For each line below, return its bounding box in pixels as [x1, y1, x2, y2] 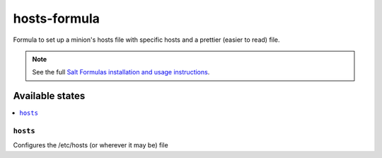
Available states [13, 90, 86, 102]
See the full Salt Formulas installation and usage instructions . [32, 68, 210, 77]
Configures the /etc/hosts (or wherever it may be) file [13, 141, 169, 149]
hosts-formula [13, 11, 100, 26]
